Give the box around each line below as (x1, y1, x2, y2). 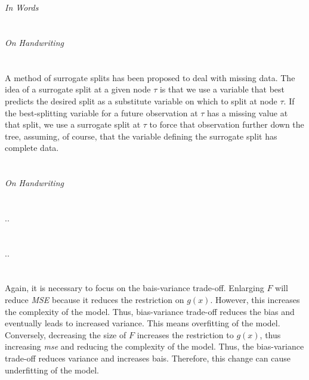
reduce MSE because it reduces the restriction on (5, 294, 184, 306)
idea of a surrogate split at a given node (5, 83, 151, 95)
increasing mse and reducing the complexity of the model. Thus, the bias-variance (5, 340, 304, 353)
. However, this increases (210, 294, 300, 306)
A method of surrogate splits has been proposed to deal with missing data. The (5, 71, 295, 84)
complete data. (5, 141, 59, 154)
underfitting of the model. (5, 363, 99, 376)
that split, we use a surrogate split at (5, 118, 141, 131)
